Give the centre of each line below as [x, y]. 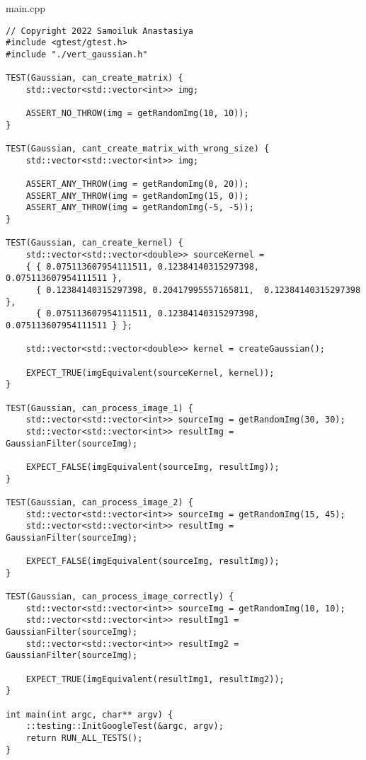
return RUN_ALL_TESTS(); [84, 738]
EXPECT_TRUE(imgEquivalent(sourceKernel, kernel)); [150, 373]
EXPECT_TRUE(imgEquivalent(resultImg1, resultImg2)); [155, 679]
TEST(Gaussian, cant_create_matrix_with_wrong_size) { [138, 149]
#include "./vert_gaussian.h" [77, 54]
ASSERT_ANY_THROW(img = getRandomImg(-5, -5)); [140, 208]
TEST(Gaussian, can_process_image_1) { [99, 408]
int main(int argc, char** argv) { [90, 714]
